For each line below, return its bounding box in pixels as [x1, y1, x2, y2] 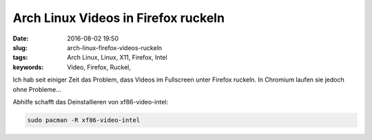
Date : [12, 34, 29, 43]
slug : [12, 43, 28, 51]
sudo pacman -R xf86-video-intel [27, 116, 141, 124]
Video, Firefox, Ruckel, [67, 62, 131, 71]
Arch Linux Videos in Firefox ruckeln [12, 10, 225, 25]
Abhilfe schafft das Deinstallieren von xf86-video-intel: [12, 97, 169, 106]
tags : [12, 54, 28, 62]
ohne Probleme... [12, 85, 62, 93]
